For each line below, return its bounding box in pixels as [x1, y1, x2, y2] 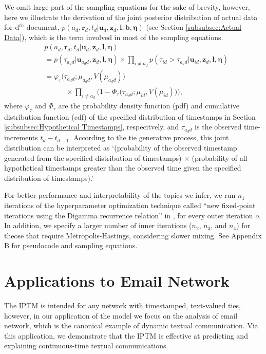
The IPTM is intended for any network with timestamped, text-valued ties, [4, 300, 241, 310]
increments [4, 132, 38, 143]
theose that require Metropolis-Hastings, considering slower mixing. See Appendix [4, 230, 262, 240]
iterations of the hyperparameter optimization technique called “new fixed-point [4, 199, 256, 210]
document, [26, 22, 60, 32]
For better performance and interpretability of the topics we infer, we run [4, 190, 236, 200]
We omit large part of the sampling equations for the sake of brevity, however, [4, 2, 250, 12]
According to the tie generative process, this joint [73, 132, 229, 143]
